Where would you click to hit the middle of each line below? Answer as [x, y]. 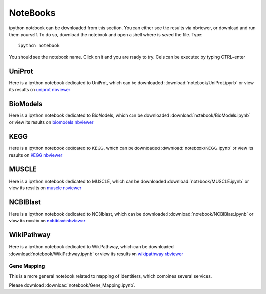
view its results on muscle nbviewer [45, 188]
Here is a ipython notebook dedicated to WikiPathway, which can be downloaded [92, 247]
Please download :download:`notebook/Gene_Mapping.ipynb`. [72, 285]
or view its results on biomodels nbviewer [51, 122]
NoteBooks [32, 13]
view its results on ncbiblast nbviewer [47, 221]
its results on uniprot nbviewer [40, 90]
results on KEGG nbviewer [36, 155]
